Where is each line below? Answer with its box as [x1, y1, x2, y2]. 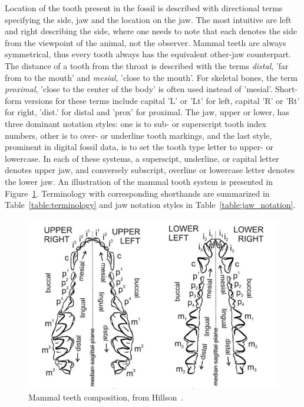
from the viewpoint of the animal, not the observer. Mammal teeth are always [5, 36, 286, 48]
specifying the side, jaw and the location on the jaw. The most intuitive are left [5, 13, 292, 25]
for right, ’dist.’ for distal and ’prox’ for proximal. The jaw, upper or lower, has [5, 106, 289, 118]
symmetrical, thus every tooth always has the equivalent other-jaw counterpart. [5, 48, 292, 60]
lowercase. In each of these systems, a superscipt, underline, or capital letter [5, 152, 279, 164]
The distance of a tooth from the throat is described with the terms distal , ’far [5, 59, 289, 71]
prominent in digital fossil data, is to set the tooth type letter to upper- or [5, 141, 273, 153]
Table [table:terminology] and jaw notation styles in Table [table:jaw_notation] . [5, 198, 296, 211]
